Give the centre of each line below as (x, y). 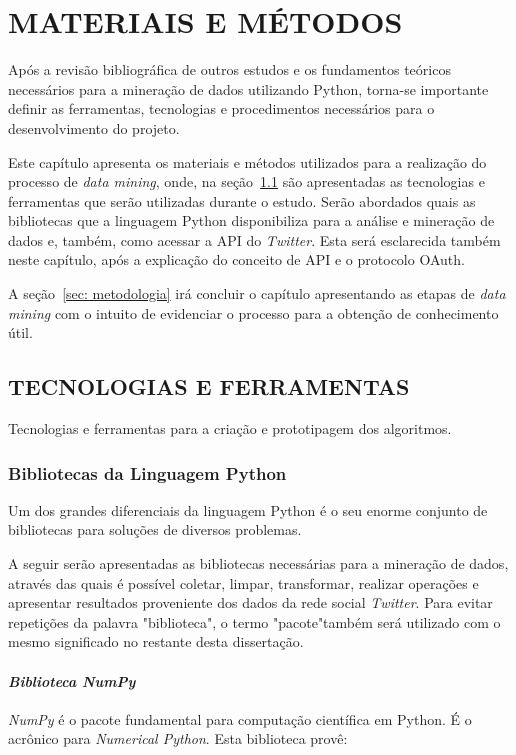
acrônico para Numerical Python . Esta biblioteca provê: (178, 738)
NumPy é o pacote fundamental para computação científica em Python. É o (240, 718)
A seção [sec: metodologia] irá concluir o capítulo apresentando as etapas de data (257, 293)
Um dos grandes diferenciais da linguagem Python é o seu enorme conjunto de (248, 509)
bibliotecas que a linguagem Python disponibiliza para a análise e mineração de (251, 220)
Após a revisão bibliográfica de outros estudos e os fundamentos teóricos (229, 69)
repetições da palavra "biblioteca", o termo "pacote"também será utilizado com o (254, 621)
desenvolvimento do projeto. (94, 127)
